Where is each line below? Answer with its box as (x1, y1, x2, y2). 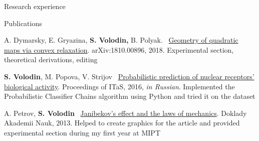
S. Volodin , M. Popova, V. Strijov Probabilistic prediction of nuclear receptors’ (4, 71, 254, 81)
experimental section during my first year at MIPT (4, 127, 161, 137)
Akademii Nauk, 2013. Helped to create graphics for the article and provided (4, 117, 240, 128)
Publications (4, 18, 42, 28)
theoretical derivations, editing (4, 54, 98, 65)
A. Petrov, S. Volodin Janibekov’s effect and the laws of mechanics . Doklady (4, 107, 247, 118)
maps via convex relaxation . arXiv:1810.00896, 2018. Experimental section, (4, 44, 234, 55)
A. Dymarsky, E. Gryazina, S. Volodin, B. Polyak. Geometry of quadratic (4, 35, 238, 45)
